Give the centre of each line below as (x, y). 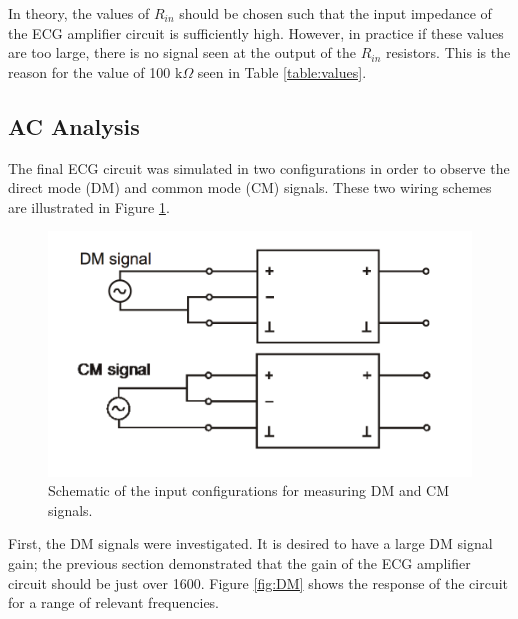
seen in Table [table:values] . (282, 71)
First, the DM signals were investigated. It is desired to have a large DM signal (250, 543)
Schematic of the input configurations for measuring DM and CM (249, 490)
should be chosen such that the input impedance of (335, 13)
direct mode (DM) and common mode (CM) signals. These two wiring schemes (250, 187)
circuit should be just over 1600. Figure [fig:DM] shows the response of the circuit (258, 582)
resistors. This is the (448, 52)
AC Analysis (74, 125)
